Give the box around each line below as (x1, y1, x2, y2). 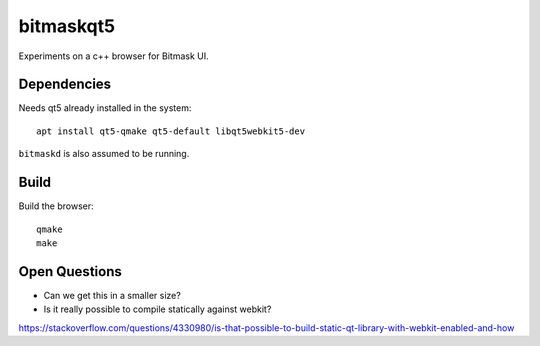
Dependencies (18, 76, 112, 93)
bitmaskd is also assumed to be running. (18, 148, 190, 160)
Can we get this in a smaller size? (43, 289, 182, 301)
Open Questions (18, 263, 122, 280)
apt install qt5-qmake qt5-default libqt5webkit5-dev (36, 125, 305, 137)
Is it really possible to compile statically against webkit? (43, 303, 272, 315)
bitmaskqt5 (18, 15, 115, 37)
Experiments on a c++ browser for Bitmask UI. (18, 50, 209, 62)
